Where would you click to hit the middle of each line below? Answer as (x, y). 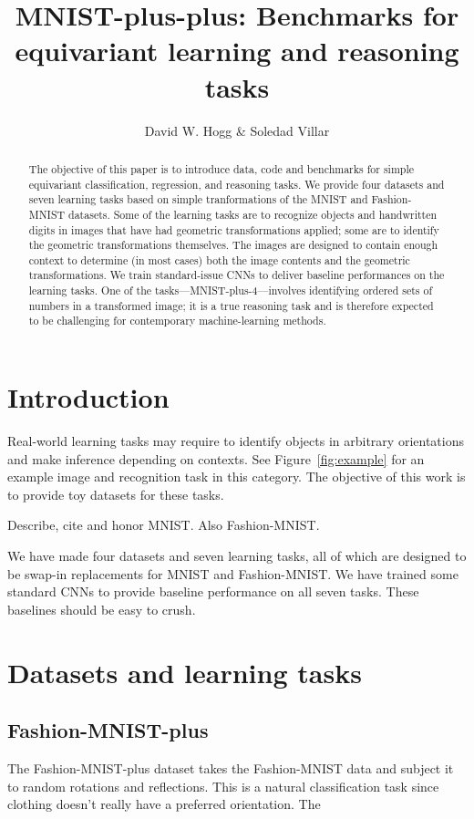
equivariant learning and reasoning (237, 51)
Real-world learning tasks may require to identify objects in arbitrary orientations (236, 441)
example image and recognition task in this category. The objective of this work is (237, 477)
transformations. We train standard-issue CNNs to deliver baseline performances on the (237, 275)
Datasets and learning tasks (185, 672)
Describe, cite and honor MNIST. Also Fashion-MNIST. (164, 525)
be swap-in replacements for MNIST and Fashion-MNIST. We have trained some (233, 573)
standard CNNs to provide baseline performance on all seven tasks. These (213, 591)
